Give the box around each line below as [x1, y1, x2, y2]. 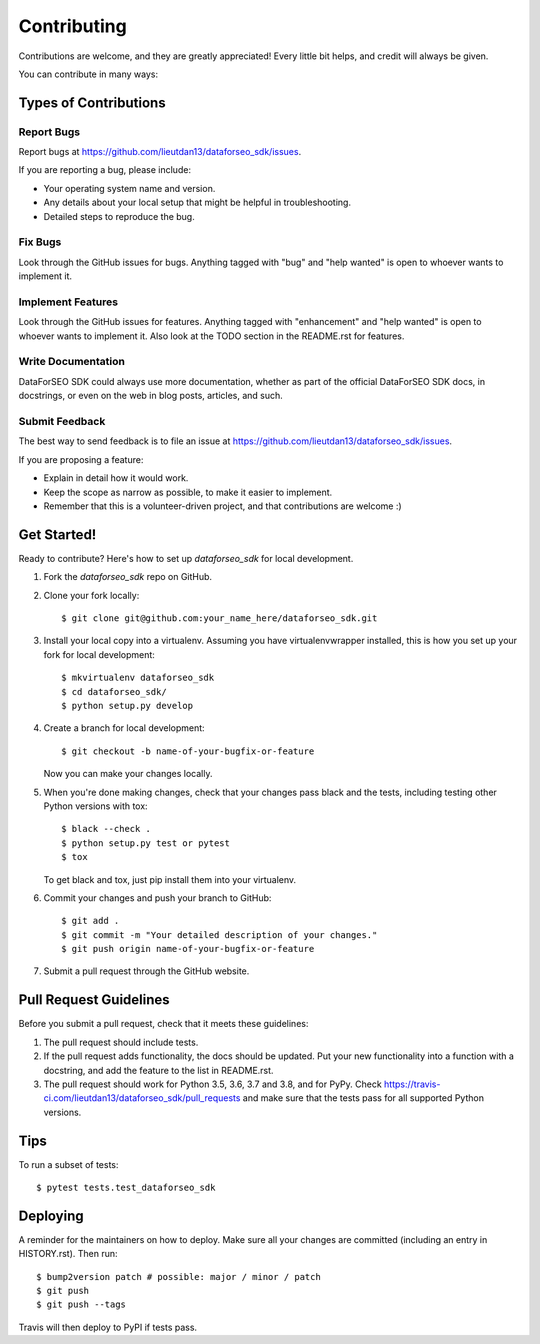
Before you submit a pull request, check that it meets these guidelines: [18, 1018, 309, 1030]
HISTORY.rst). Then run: [18, 1248, 118, 1260]
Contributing [18, 15, 127, 37]
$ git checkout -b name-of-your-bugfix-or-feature [61, 745, 315, 757]
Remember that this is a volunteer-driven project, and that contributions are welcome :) [43, 500, 402, 512]
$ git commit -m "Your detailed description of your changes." [61, 929, 378, 940]
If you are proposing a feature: [18, 453, 144, 465]
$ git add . [61, 915, 120, 927]
